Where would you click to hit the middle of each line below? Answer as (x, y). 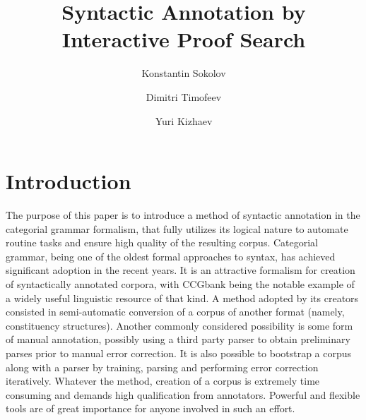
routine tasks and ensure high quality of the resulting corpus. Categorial (162, 242)
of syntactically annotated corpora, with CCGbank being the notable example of (180, 284)
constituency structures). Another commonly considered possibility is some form (179, 325)
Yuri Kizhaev (184, 120)
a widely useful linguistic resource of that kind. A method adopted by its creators (182, 298)
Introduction (69, 181)
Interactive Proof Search (184, 39)
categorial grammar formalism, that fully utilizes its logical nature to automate (177, 228)
